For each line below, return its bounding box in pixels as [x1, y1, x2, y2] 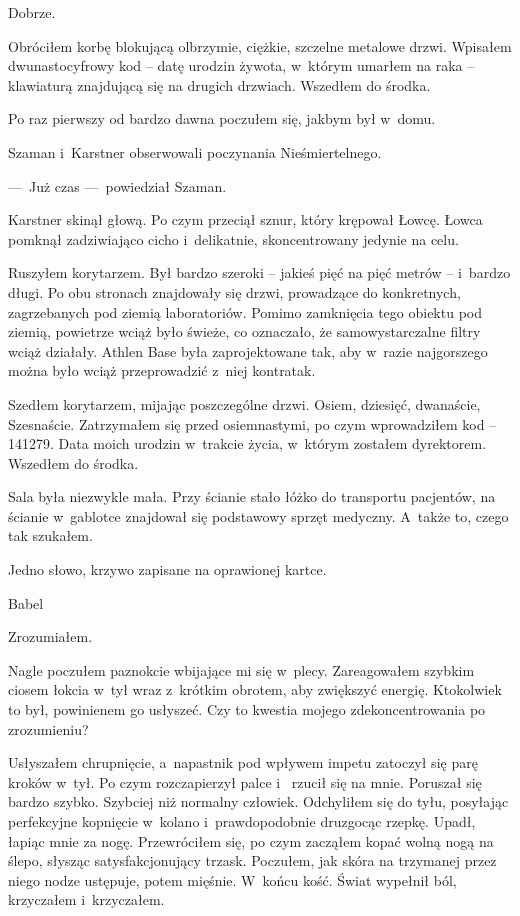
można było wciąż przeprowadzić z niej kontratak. [8, 360, 316, 381]
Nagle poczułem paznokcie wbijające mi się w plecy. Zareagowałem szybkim [8, 659, 475, 680]
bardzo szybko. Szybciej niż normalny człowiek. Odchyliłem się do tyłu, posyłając [8, 791, 509, 812]
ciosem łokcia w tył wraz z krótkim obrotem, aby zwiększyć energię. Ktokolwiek [8, 679, 502, 700]
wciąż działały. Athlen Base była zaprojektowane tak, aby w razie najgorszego [8, 340, 488, 361]
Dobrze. [8, 2, 56, 22]
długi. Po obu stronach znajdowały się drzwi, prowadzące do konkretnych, [8, 281, 461, 302]
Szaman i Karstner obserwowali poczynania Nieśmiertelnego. [8, 141, 382, 162]
